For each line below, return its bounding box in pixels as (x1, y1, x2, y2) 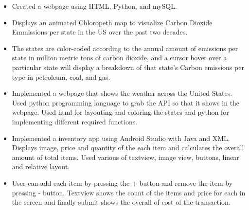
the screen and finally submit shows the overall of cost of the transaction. (12, 197, 231, 207)
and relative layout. (12, 161, 70, 172)
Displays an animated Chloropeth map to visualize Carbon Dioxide (12, 17, 213, 27)
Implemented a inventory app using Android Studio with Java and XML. (12, 133, 230, 143)
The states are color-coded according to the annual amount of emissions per (12, 43, 238, 53)
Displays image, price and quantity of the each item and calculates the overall (12, 142, 244, 153)
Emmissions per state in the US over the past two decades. (12, 27, 188, 37)
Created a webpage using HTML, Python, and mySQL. (12, 1, 177, 11)
